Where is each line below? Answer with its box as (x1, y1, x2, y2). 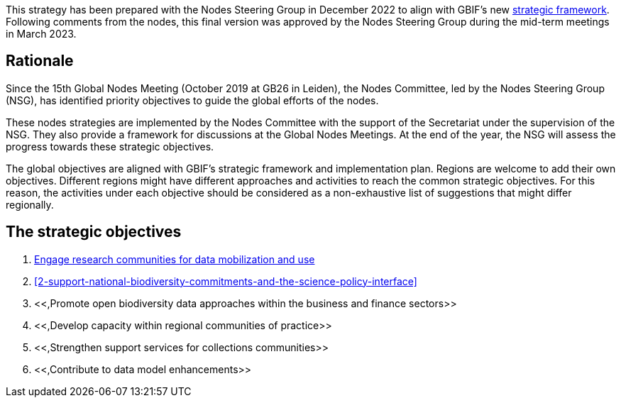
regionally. (6, 198, 54, 211)
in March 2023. (6, 28, 77, 40)
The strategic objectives (6, 223, 182, 241)
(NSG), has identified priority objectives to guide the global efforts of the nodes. (6, 94, 379, 106)
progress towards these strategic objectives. (6, 140, 214, 153)
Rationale (6, 52, 74, 70)
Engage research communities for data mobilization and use (34, 253, 315, 265)
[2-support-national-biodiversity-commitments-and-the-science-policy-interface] (34, 275, 417, 287)
